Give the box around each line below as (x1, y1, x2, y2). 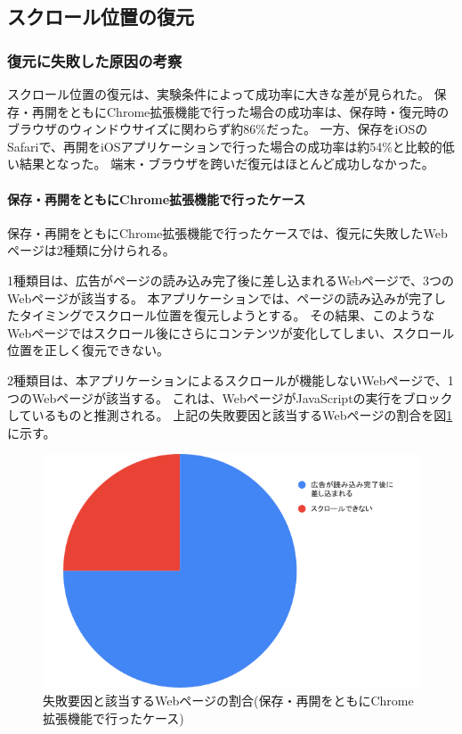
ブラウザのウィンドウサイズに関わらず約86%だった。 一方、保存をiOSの (7, 120, 428, 138)
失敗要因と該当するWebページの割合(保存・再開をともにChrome (43, 691, 414, 710)
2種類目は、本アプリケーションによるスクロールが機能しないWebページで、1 (7, 370, 454, 389)
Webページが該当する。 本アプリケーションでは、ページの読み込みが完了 (7, 288, 434, 307)
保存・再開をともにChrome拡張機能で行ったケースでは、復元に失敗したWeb (7, 223, 448, 242)
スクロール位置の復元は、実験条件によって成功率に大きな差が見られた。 (7, 85, 430, 103)
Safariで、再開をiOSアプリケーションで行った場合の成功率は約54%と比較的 (7, 136, 442, 155)
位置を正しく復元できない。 (7, 341, 169, 359)
